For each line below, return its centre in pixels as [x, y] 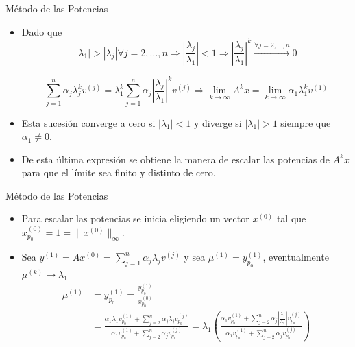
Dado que [42, 31]
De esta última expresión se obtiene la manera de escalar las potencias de [175, 159]
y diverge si [218, 122]
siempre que [306, 122]
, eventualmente [296, 257]
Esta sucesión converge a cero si [88, 122]
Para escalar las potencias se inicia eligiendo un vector [135, 218]
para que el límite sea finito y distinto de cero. [119, 172]
